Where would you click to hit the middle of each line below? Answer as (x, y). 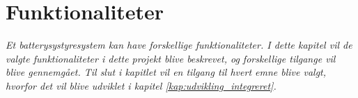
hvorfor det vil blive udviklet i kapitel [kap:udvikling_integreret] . (141, 85)
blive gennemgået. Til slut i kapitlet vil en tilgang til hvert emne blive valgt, (166, 72)
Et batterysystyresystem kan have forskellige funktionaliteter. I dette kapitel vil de (179, 45)
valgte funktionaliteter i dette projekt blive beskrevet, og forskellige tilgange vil (171, 58)
